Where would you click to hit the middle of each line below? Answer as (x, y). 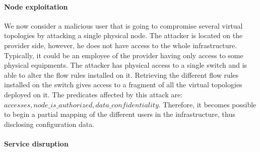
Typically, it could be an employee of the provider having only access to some (124, 55)
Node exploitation (36, 6)
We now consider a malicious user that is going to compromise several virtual (123, 25)
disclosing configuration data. (49, 124)
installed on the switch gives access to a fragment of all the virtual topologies (123, 85)
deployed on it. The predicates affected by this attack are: (93, 94)
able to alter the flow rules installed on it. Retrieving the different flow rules (121, 74)
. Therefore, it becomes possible (207, 104)
